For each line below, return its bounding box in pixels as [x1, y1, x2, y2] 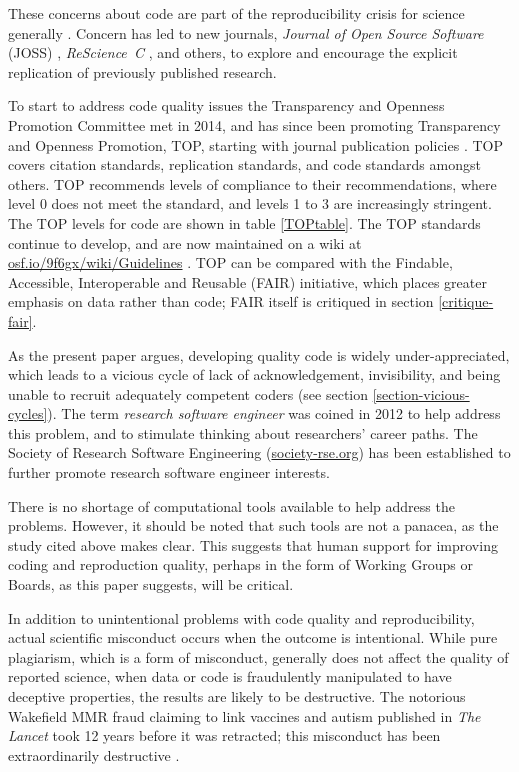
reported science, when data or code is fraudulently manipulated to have [8, 666, 452, 687]
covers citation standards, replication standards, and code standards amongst [8, 154, 481, 175]
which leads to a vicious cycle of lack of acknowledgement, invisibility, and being [8, 364, 501, 385]
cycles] [8, 403, 48, 424]
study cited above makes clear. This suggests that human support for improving [8, 534, 498, 555]
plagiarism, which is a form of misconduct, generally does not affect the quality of [8, 646, 509, 667]
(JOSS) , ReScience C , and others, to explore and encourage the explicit [8, 42, 458, 63]
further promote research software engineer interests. [8, 462, 330, 483]
